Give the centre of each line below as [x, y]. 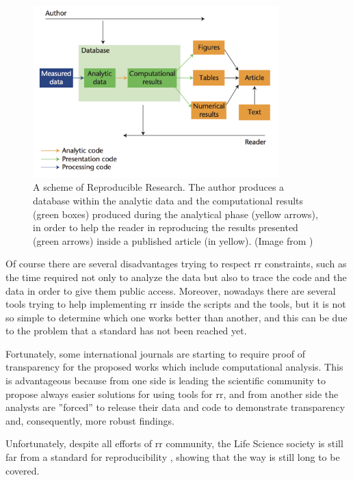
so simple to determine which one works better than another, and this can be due [176, 317]
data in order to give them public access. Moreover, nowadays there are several [171, 290]
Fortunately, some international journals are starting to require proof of [155, 353]
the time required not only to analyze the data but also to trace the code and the [176, 277]
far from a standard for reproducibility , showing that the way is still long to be [173, 457]
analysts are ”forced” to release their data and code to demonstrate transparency [175, 407]
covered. [23, 470]
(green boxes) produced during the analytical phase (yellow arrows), [175, 214]
